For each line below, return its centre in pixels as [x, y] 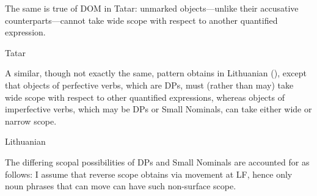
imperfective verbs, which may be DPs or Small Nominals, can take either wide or [158, 109]
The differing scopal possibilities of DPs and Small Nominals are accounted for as [157, 162]
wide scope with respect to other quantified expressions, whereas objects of [145, 97]
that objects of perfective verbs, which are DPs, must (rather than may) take [149, 85]
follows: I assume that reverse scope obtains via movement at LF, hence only [149, 174]
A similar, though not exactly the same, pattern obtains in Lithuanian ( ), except [156, 73]
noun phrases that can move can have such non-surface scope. [121, 186]
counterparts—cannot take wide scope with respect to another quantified [141, 20]
